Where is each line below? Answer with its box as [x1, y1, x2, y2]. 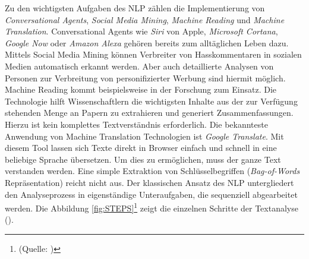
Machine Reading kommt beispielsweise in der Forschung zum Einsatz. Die [5, 83, 276, 96]
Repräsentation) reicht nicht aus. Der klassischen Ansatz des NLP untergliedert [5, 176, 294, 188]
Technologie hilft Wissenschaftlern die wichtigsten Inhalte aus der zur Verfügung [5, 94, 298, 107]
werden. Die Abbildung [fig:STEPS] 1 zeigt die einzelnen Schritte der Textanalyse [5, 200, 298, 214]
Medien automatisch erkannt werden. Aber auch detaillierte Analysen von [5, 59, 274, 72]
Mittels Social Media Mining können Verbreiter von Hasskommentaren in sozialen [5, 48, 302, 61]
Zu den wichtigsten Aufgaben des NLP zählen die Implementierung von [5, 2, 265, 14]
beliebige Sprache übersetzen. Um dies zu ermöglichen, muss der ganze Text [5, 153, 281, 165]
